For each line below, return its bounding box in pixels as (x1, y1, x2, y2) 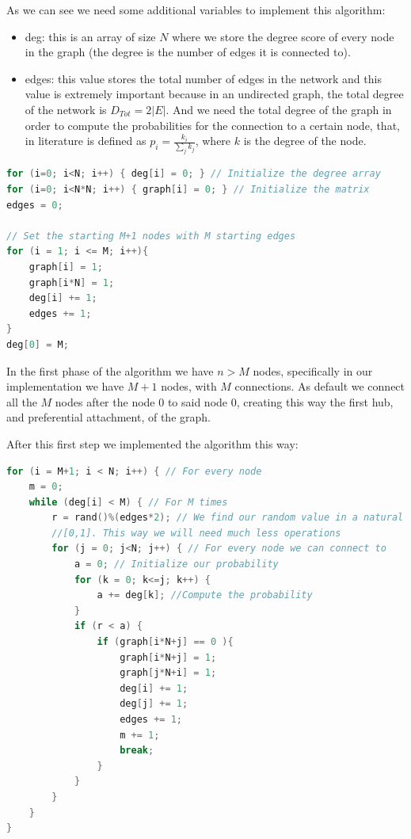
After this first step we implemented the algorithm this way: (6, 435, 299, 452)
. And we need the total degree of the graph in (166, 101, 392, 117)
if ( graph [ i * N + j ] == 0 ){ (97, 636, 234, 648)
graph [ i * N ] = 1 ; (29, 276, 115, 288)
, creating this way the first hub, (236, 393, 394, 410)
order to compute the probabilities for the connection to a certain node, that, (25, 116, 400, 133)
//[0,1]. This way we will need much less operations (51, 527, 341, 539)
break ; (120, 745, 154, 757)
